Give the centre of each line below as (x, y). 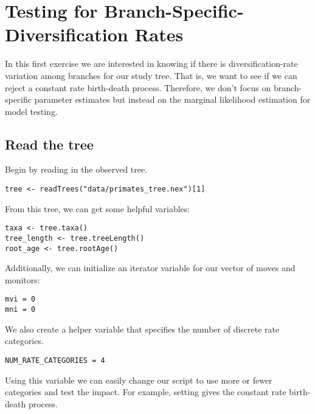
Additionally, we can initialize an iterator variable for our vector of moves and (150, 268)
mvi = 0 (20, 299)
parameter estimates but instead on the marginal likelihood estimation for (172, 99)
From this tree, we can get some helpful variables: (98, 208)
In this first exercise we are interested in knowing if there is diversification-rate (151, 64)
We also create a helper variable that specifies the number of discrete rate (142, 329)
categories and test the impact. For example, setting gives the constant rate (146, 392)
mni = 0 (20, 310)
